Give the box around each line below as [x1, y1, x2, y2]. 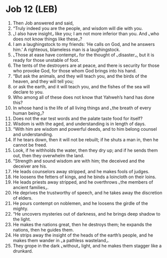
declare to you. [12, 89, 44, 95]
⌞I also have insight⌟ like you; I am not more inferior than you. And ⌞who [12, 30, 160, 36]
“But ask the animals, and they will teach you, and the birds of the [12, 73, 148, 79]
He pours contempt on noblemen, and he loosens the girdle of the [12, 200, 148, 206]
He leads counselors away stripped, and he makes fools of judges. [12, 168, 150, 174]
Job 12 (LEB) [5, 3, 58, 15]
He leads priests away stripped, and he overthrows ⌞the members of [12, 179, 154, 185]
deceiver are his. [12, 163, 48, 169]
